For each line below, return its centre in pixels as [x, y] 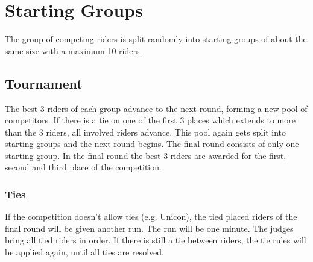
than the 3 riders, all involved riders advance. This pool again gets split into [146, 132]
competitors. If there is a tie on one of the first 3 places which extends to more [150, 120]
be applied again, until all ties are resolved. [84, 252]
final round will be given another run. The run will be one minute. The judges [149, 228]
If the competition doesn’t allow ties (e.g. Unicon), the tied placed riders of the [151, 217]
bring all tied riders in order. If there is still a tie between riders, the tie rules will [156, 240]
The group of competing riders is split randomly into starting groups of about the [156, 39]
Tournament [44, 83]
